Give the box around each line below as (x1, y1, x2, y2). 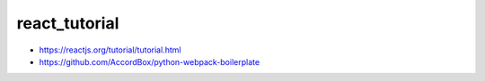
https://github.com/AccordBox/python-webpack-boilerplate (39, 56, 260, 67)
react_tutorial (16, 13, 119, 33)
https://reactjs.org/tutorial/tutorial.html (39, 45, 181, 55)
